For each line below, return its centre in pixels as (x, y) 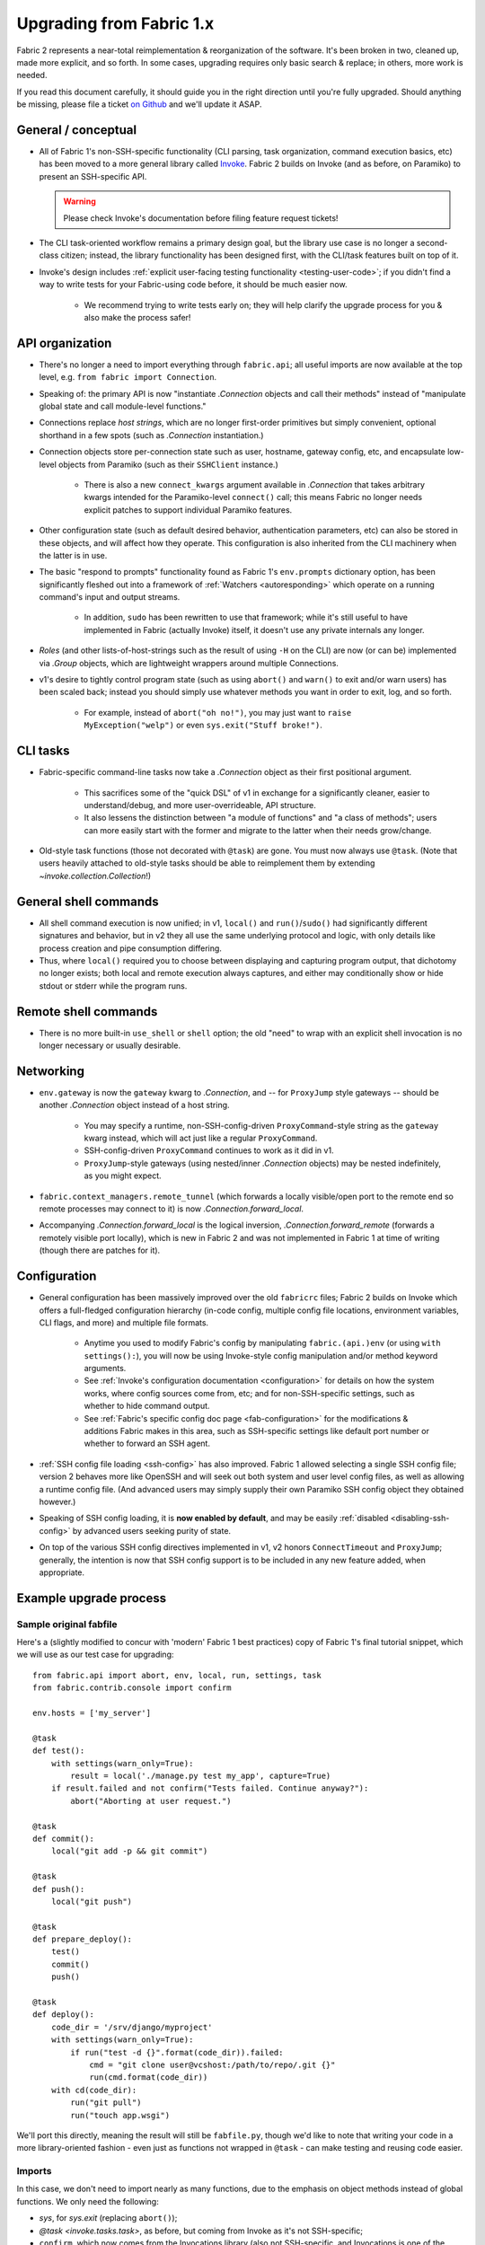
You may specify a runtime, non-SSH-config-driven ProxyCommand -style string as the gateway (261, 1125)
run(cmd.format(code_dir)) (149, 2078)
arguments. (105, 1369)
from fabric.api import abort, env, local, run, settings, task (177, 1675)
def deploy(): (63, 2015)
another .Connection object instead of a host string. (134, 1105)
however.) (57, 1501)
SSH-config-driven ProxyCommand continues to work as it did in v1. (209, 1150)
